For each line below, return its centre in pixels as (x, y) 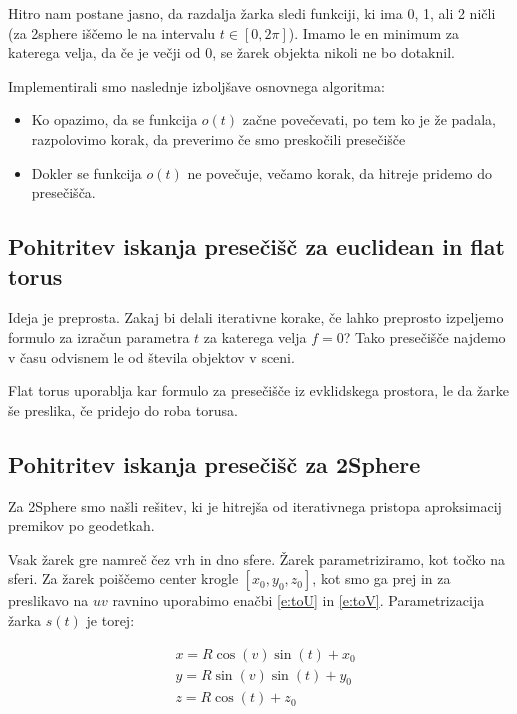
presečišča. (63, 192)
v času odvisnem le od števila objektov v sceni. (151, 356)
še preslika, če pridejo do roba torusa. (123, 409)
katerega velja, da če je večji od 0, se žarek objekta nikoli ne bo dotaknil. (231, 52)
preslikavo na (48, 600)
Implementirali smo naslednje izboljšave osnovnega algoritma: (196, 85)
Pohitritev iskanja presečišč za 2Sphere (214, 463)
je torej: (110, 619)
